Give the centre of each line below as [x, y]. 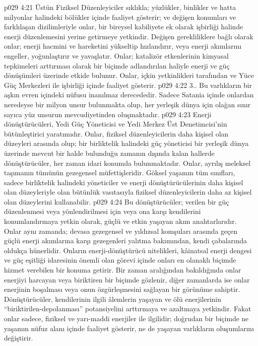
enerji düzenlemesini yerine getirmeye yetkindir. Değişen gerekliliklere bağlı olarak [129, 36]
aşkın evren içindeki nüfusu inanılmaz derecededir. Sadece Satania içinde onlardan [129, 95]
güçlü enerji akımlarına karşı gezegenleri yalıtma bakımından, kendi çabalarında [126, 241]
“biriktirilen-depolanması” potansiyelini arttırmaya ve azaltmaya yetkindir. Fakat [128, 309]
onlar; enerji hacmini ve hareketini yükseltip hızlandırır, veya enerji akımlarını [123, 46]
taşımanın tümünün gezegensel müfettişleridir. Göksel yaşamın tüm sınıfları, [120, 173]
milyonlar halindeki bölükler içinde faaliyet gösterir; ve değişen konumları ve [120, 17]
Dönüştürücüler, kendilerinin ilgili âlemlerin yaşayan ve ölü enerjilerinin [113, 299]
